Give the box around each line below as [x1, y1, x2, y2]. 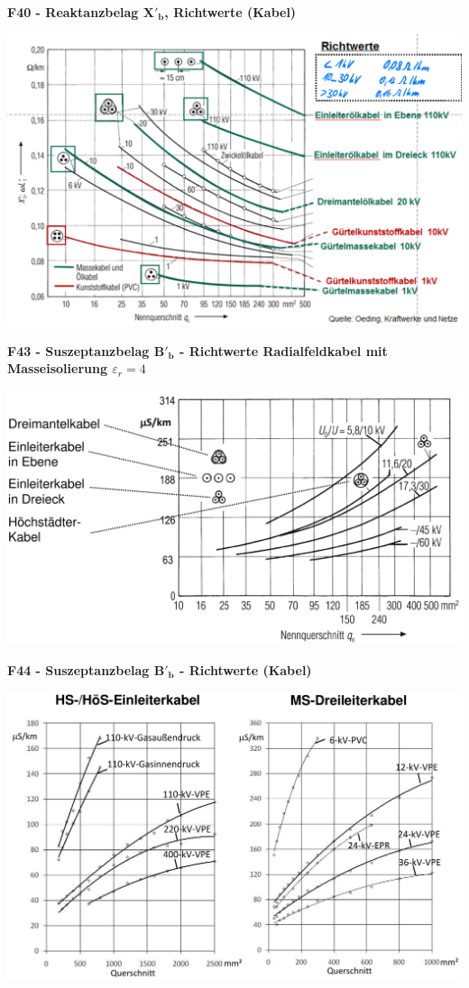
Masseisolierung [7, 359, 107, 378]
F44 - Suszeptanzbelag [7, 660, 150, 679]
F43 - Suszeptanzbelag [7, 341, 150, 360]
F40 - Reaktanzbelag [7, 3, 139, 21]
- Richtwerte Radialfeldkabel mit [179, 341, 388, 360]
